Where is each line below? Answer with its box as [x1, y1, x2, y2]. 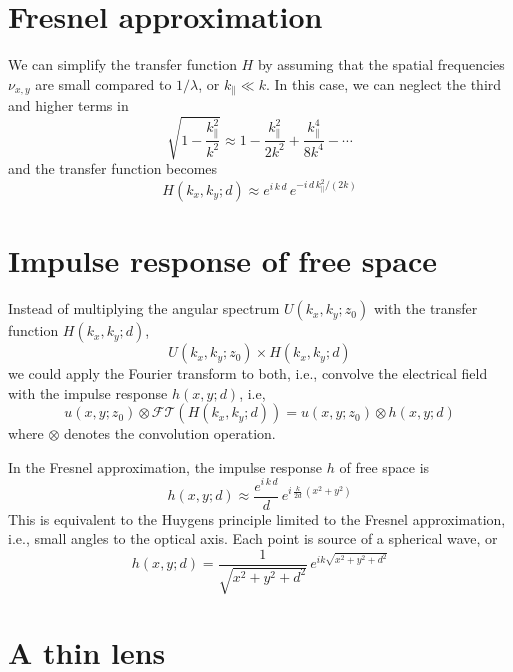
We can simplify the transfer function [8, 54, 237, 75]
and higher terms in [8, 95, 129, 116]
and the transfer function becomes [8, 158, 218, 179]
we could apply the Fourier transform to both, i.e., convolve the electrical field [8, 363, 488, 384]
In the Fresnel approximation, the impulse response [8, 456, 323, 477]
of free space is [339, 456, 430, 477]
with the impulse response [8, 382, 168, 403]
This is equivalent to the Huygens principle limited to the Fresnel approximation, [8, 508, 506, 529]
